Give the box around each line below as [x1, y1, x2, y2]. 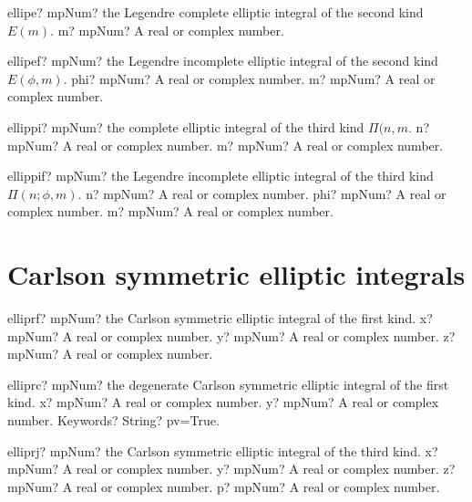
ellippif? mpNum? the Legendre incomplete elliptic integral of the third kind [7, 166, 434, 185]
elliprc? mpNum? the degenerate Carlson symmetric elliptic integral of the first [7, 374, 449, 393]
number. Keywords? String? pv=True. [7, 411, 220, 430]
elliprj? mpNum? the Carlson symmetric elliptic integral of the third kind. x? [7, 441, 438, 460]
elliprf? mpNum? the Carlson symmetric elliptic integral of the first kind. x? [7, 309, 433, 328]
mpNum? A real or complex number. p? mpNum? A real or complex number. [7, 476, 440, 496]
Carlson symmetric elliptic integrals [7, 256, 466, 293]
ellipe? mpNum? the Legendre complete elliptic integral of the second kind [7, 3, 424, 21]
